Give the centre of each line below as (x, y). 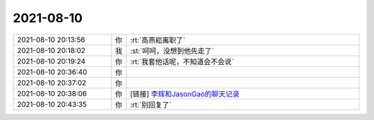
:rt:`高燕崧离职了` (158, 40)
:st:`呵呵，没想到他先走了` (172, 50)
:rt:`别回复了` (151, 105)
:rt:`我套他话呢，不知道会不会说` (182, 61)
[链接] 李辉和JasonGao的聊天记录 (185, 94)
